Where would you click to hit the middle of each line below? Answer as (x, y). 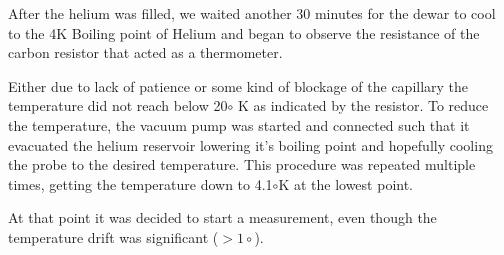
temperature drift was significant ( (113, 236)
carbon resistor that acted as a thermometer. (145, 52)
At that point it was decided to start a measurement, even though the (222, 217)
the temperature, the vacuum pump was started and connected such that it (239, 124)
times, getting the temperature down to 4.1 (140, 183)
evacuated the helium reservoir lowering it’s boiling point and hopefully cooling (250, 144)
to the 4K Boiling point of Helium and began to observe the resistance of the (244, 32)
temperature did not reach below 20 (118, 105)
